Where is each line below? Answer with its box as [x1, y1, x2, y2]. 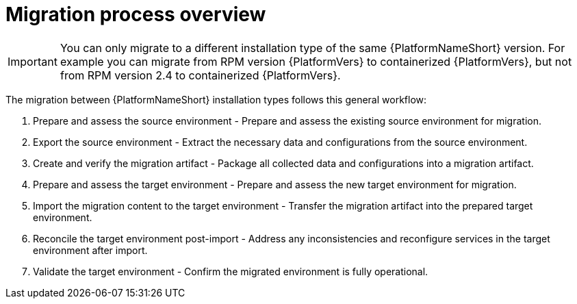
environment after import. [33, 244, 148, 256]
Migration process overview [5, 3, 266, 26]
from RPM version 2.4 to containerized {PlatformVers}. [60, 68, 341, 82]
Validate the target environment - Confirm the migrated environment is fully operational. [33, 265, 428, 277]
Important [8, 54, 57, 68]
